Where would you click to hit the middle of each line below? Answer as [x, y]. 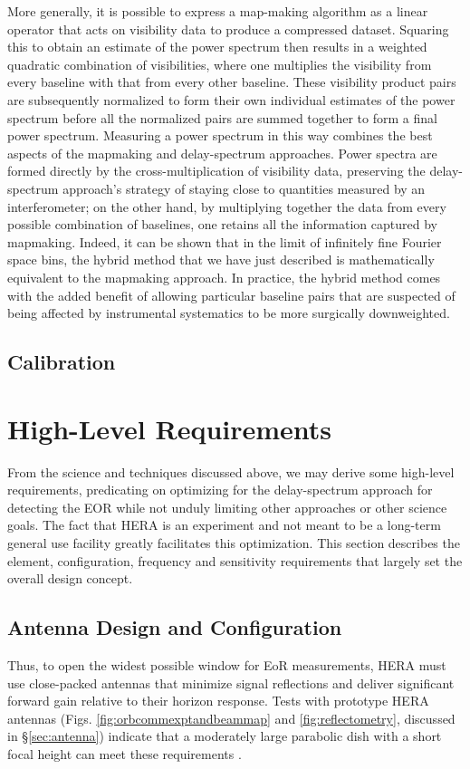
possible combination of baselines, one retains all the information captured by [222, 224]
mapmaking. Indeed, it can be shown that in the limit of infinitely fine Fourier [225, 241]
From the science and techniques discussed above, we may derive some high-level [231, 471]
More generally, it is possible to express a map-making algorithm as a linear [218, 11]
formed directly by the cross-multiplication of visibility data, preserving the [216, 171]
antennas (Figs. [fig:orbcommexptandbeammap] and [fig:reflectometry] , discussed [231, 718]
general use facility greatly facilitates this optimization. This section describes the [234, 542]
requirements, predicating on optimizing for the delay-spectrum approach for [220, 490]
